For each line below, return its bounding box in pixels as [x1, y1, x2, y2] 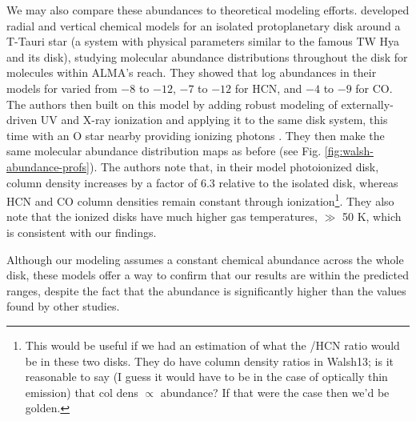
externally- [341, 95, 394, 112]
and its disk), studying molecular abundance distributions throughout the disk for [6, 48, 408, 65]
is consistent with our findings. [6, 223, 157, 240]
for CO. [355, 79, 393, 96]
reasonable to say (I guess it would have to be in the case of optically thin [25, 368, 388, 385]
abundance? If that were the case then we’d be [160, 383, 390, 400]
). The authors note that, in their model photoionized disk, [89, 158, 379, 174]
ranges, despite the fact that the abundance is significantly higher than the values [6, 282, 406, 299]
